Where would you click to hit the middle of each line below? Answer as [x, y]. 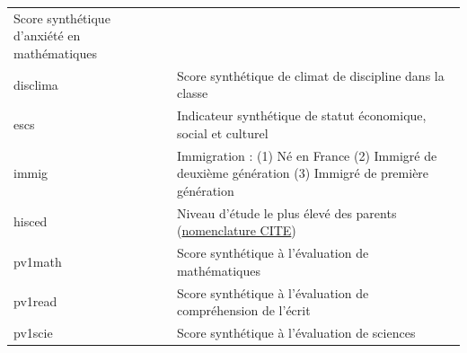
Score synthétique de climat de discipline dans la [310, 75]
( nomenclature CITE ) [236, 230]
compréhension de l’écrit [243, 310]
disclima [36, 84]
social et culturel [222, 132]
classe [192, 93]
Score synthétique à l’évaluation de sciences [296, 332]
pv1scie [33, 332]
